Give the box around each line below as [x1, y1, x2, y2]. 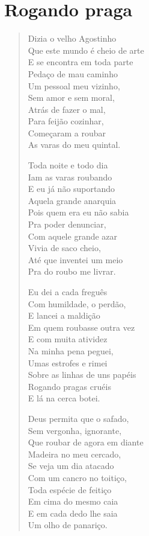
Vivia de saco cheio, [28, 241, 101, 254]
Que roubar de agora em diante [28, 436, 144, 448]
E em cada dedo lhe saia [28, 506, 118, 519]
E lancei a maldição [28, 309, 100, 322]
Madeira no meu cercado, [28, 447, 121, 460]
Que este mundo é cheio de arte [28, 43, 144, 56]
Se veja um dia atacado [28, 459, 114, 472]
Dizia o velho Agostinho [28, 32, 117, 45]
